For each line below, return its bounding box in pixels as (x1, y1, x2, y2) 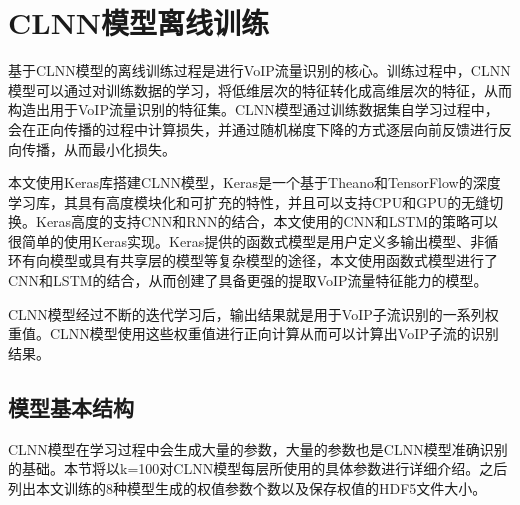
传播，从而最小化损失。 (21, 138, 176, 159)
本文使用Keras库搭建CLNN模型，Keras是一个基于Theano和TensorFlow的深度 (8, 172, 501, 193)
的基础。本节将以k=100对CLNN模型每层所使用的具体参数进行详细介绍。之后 (8, 458, 508, 479)
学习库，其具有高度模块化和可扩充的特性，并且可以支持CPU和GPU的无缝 (8, 191, 490, 212)
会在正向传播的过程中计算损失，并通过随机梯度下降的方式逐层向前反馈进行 (8, 118, 498, 139)
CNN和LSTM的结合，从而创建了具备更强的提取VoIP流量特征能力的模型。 (8, 270, 488, 291)
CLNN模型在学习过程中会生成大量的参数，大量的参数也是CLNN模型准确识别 (8, 438, 508, 459)
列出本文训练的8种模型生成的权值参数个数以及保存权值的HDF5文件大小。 (8, 477, 487, 498)
